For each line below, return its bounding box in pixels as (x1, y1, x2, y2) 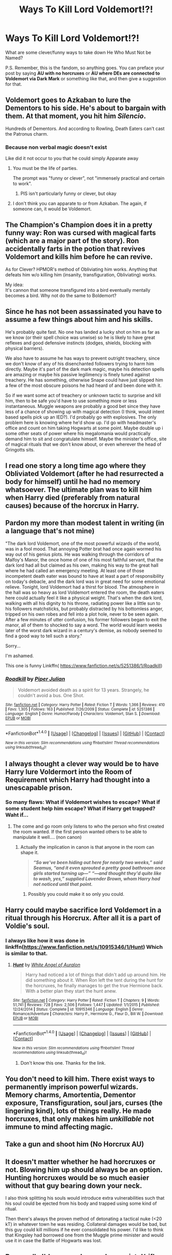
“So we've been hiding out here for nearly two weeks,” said (33, 859, 163, 865)
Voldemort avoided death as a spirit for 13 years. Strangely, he (17, 687, 149, 693)
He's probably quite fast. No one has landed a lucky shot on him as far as (5, 329, 160, 335)
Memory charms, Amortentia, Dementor (5, 1090, 136, 1099)
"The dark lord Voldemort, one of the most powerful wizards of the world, (5, 540, 161, 546)
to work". (12, 181, 32, 187)
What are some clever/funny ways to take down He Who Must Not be (5, 49, 152, 55)
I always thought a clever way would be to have (5, 759, 159, 768)
